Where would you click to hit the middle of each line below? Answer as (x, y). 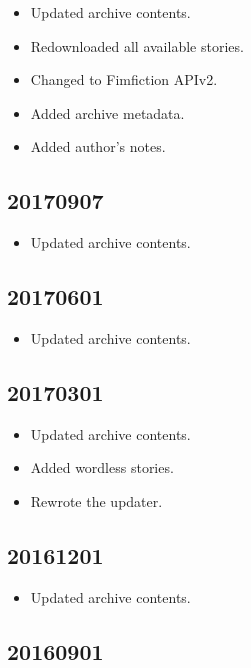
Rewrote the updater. (96, 500)
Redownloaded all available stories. (137, 45)
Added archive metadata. (107, 112)
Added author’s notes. (98, 146)
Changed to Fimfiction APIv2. (124, 79)
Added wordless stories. (102, 467)
